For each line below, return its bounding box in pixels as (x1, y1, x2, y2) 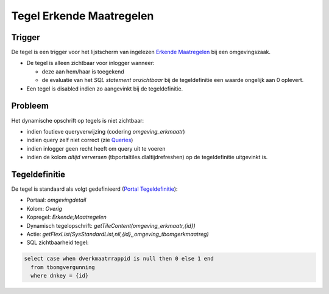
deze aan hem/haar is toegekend (41, 67, 124, 75)
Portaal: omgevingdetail (26, 196, 87, 203)
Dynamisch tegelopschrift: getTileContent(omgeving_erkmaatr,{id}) (26, 222, 196, 229)
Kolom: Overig (26, 205, 63, 212)
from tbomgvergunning (30, 264, 96, 270)
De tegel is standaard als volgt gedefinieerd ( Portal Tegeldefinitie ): (11, 185, 178, 193)
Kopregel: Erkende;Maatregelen (26, 213, 107, 221)
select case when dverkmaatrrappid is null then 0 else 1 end (24, 255, 214, 262)
